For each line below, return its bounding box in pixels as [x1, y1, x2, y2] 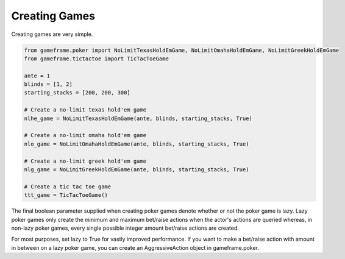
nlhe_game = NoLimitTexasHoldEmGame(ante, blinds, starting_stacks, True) [24, 115, 253, 122]
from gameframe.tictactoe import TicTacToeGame [24, 55, 169, 62]
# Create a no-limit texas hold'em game [24, 107, 146, 113]
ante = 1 [24, 72, 51, 79]
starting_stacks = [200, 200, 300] [24, 89, 130, 96]
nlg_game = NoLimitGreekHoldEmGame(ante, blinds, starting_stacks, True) [24, 166, 249, 173]
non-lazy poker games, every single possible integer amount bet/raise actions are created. [11, 224, 239, 232]
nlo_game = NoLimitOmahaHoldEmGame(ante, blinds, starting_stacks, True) [24, 140, 249, 147]
